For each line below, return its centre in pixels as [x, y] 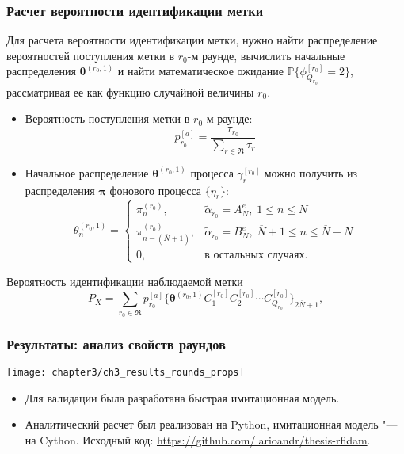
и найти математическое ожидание [200, 71]
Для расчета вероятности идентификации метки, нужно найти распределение [192, 40]
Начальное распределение [87, 172]
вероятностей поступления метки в [91, 55]
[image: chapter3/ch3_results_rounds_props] [126, 373]
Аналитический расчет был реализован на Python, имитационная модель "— [211, 424]
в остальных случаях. [256, 255]
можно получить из [311, 172]
